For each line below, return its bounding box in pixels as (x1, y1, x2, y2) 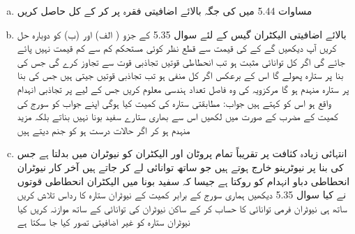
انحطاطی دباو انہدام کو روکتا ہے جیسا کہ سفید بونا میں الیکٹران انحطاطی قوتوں (17, 173, 350, 188)
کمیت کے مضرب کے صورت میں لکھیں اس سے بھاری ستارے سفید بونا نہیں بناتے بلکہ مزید (17, 109, 338, 124)
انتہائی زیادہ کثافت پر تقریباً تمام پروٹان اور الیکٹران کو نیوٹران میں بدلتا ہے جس (17, 146, 347, 161)
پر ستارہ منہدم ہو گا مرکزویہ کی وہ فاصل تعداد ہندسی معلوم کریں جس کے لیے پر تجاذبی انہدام (17, 81, 349, 96)
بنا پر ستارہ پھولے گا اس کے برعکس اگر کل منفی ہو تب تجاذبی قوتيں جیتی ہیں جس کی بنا (17, 68, 344, 82)
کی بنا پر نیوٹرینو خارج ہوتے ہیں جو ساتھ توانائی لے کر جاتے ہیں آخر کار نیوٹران (17, 159, 344, 174)
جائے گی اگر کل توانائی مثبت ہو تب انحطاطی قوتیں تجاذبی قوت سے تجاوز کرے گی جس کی (17, 54, 345, 68)
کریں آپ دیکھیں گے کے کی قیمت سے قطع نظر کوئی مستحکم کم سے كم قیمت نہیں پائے (17, 41, 337, 55)
